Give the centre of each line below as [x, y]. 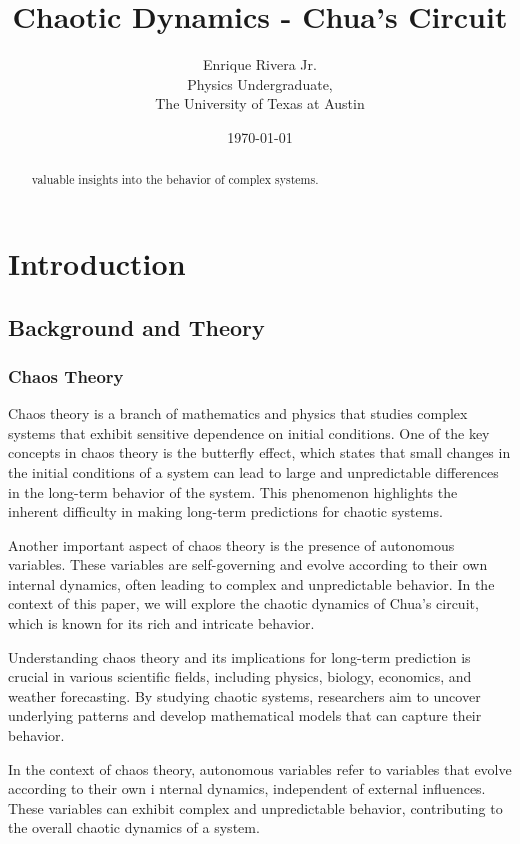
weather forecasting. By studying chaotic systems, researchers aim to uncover [244, 695]
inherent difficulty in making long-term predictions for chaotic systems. [225, 511]
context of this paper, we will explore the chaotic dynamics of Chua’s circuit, [243, 603]
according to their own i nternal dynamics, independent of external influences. [247, 788]
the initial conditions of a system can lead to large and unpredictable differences [253, 471]
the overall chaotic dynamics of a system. [134, 827]
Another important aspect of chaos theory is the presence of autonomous [231, 544]
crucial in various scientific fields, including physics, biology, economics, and [240, 676]
